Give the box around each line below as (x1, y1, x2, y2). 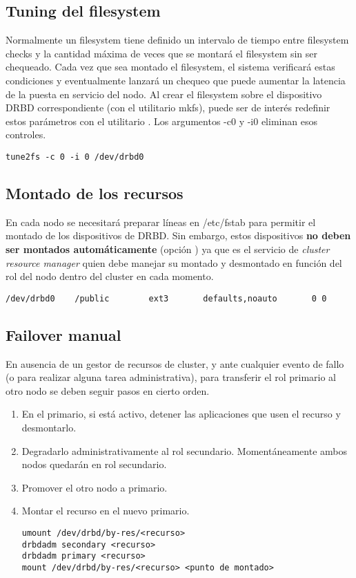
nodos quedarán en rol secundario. (21, 457, 167, 472)
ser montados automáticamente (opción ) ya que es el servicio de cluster (6, 242, 330, 256)
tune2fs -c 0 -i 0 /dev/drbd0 (6, 151, 144, 162)
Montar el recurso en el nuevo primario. (21, 503, 190, 518)
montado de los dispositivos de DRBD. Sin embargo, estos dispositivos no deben (6, 228, 351, 243)
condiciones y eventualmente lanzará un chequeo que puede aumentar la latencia (6, 73, 346, 87)
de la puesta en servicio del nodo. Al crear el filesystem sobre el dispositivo (6, 86, 322, 101)
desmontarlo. (21, 420, 77, 435)
